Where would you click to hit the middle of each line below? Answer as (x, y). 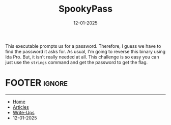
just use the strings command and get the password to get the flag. (77, 62)
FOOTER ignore (36, 83)
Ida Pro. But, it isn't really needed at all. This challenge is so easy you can (82, 57)
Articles (21, 107)
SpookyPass (85, 9)
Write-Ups (23, 112)
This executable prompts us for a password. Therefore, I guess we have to (83, 46)
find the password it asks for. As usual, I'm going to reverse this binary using (85, 51)
